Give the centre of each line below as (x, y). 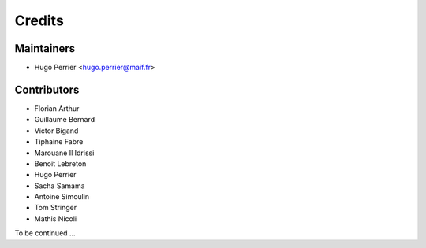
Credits (39, 20)
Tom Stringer (56, 208)
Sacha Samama (60, 186)
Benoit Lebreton (60, 163)
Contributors (47, 89)
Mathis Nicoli (56, 218)
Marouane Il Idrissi (64, 153)
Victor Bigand (56, 131)
